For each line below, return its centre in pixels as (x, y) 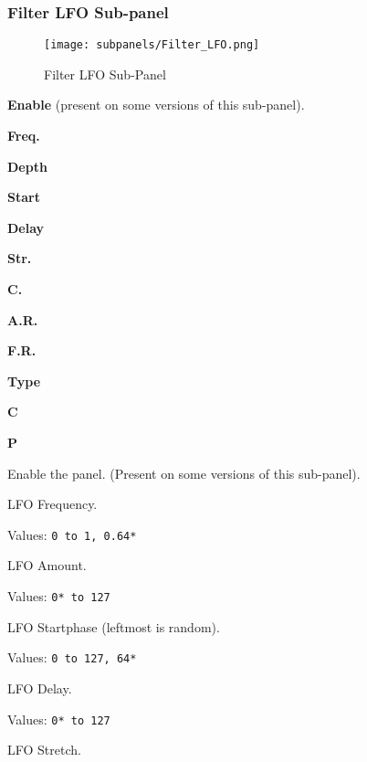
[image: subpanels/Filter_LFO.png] (152, 45)
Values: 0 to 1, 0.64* (72, 534)
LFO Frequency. (52, 504)
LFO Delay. (40, 688)
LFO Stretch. (44, 750)
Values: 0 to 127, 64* (72, 657)
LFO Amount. (47, 565)
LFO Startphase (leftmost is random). (114, 626)
